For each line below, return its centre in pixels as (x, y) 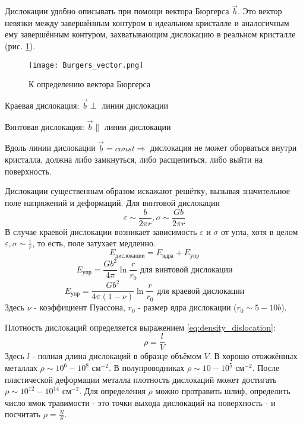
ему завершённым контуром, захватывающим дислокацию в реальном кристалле (150, 34)
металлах (21, 368)
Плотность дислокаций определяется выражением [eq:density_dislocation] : (140, 327)
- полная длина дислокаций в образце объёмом (117, 356)
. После (266, 368)
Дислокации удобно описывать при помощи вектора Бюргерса (117, 11)
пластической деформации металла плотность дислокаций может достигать (141, 379)
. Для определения (112, 391)
